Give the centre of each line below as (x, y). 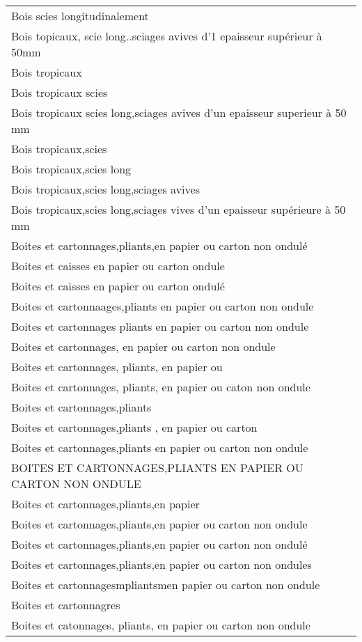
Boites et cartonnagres (66, 605)
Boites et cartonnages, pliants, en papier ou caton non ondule (161, 387)
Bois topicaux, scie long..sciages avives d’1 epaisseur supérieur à (167, 36)
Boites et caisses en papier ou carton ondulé (118, 286)
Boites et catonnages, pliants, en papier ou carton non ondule (161, 625)
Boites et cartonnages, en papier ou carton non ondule (143, 346)
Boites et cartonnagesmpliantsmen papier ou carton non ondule (166, 585)
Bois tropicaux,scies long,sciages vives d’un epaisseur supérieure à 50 (179, 209)
